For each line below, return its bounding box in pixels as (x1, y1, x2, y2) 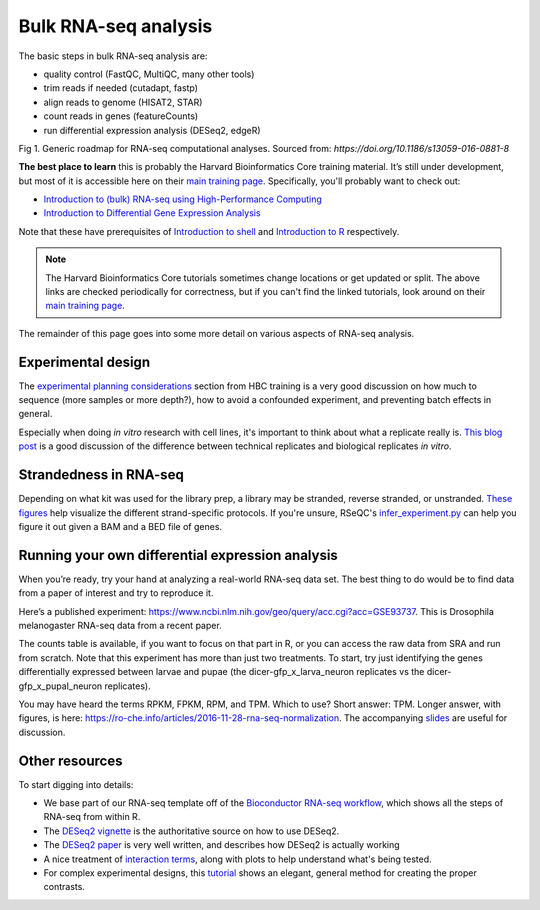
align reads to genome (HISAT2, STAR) (43, 96, 203, 108)
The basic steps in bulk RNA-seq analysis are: (18, 50, 208, 62)
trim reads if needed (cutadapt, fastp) (43, 82, 199, 94)
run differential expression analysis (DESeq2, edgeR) (43, 124, 261, 136)
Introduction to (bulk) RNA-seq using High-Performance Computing (43, 193, 322, 205)
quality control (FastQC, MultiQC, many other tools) (43, 68, 255, 80)
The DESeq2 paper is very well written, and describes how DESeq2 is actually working (43, 839, 400, 851)
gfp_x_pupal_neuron (18, 680, 103, 692)
